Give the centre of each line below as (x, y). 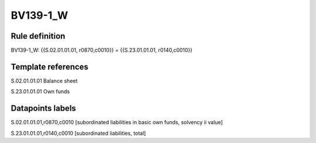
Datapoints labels (43, 108)
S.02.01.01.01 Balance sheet (44, 81)
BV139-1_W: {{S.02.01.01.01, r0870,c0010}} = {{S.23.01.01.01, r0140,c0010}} (102, 50)
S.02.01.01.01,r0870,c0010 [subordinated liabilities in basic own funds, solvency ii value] (117, 122)
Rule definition (38, 36)
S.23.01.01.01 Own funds (40, 91)
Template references (50, 67)
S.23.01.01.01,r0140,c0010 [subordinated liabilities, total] (78, 133)
